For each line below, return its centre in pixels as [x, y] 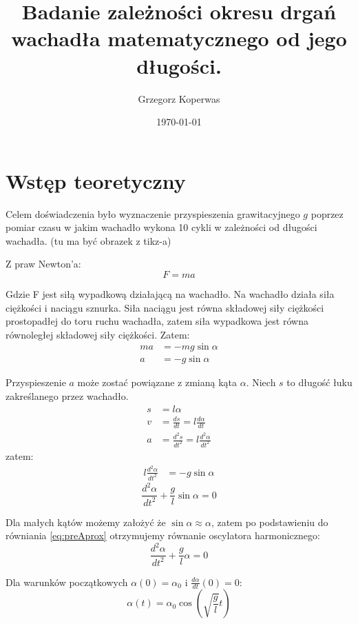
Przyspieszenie [36, 382]
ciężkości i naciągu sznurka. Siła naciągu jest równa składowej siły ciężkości [165, 307]
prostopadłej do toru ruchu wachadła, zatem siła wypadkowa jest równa [157, 321]
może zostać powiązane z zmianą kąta [157, 382]
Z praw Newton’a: [43, 264]
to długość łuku [319, 382]
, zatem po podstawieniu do [270, 522]
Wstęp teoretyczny [96, 180]
